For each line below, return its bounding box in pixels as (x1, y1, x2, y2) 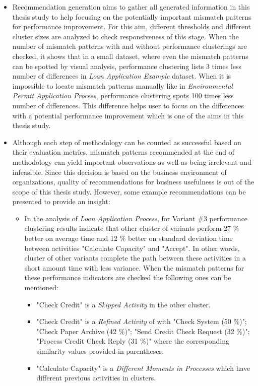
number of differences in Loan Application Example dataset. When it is (12, 71, 231, 81)
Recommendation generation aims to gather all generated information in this (12, 2, 250, 12)
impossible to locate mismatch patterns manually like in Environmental (12, 80, 233, 91)
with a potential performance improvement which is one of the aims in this (12, 110, 244, 120)
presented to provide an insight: (12, 196, 110, 207)
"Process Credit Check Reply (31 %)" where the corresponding (36, 336, 230, 346)
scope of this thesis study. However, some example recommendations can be (12, 186, 246, 197)
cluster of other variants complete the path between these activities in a (24, 252, 246, 263)
